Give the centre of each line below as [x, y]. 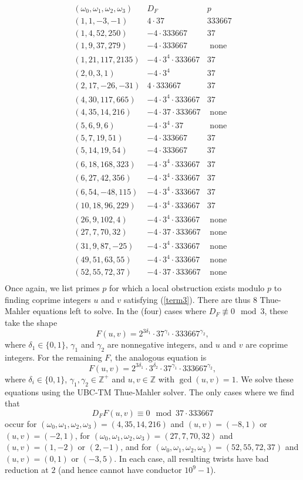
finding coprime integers [48, 299]
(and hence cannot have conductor [120, 470]
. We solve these [265, 379]
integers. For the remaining [53, 357]
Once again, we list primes [52, 288]
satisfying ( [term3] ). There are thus [187, 299]
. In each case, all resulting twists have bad [191, 458]
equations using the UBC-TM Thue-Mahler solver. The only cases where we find [149, 391]
